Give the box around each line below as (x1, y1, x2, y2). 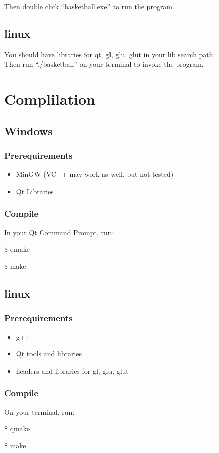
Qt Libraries (16, 186, 54, 196)
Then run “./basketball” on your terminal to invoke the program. (4, 59, 204, 69)
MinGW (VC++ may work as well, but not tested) (16, 169, 174, 179)
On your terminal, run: (4, 406, 75, 417)
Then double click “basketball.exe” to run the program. (4, 1, 174, 11)
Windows (4, 123, 53, 138)
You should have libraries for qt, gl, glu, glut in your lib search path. (4, 49, 215, 59)
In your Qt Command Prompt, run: (4, 227, 114, 237)
